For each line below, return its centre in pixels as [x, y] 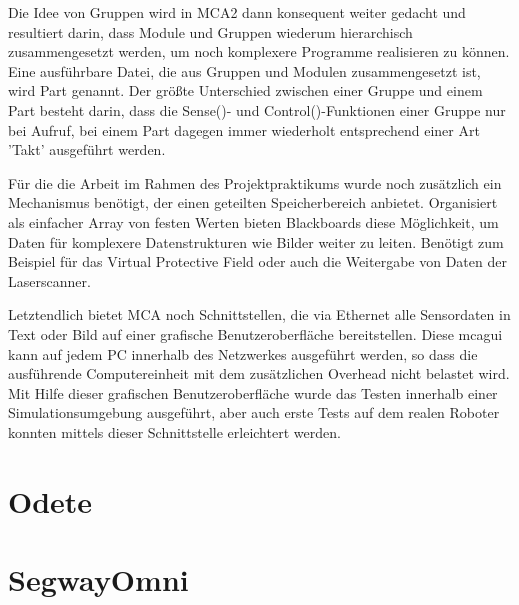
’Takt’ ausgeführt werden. [87, 149]
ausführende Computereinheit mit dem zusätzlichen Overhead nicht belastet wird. [259, 373]
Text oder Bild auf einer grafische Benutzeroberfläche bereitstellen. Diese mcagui [255, 333]
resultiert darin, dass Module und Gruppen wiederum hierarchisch [210, 31]
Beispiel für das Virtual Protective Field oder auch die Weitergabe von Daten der [257, 261]
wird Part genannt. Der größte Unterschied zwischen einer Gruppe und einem [245, 90]
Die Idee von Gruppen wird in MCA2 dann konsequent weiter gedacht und [237, 12]
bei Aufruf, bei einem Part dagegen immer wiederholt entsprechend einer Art [244, 129]
